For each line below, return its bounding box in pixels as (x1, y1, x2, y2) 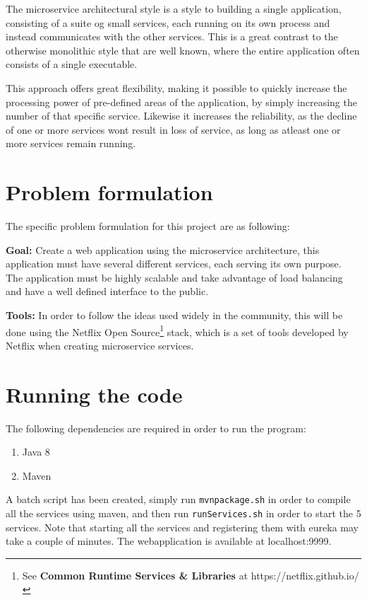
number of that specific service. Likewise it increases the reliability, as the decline (6, 108, 357, 123)
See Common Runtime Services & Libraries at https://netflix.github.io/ (22, 567, 359, 582)
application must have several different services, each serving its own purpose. (6, 256, 342, 271)
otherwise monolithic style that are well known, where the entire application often (6, 42, 360, 57)
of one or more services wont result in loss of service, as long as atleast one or (6, 122, 341, 137)
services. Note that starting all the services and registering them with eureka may (6, 519, 359, 534)
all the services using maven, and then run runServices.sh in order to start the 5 (6, 506, 361, 521)
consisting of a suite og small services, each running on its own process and (6, 15, 330, 30)
